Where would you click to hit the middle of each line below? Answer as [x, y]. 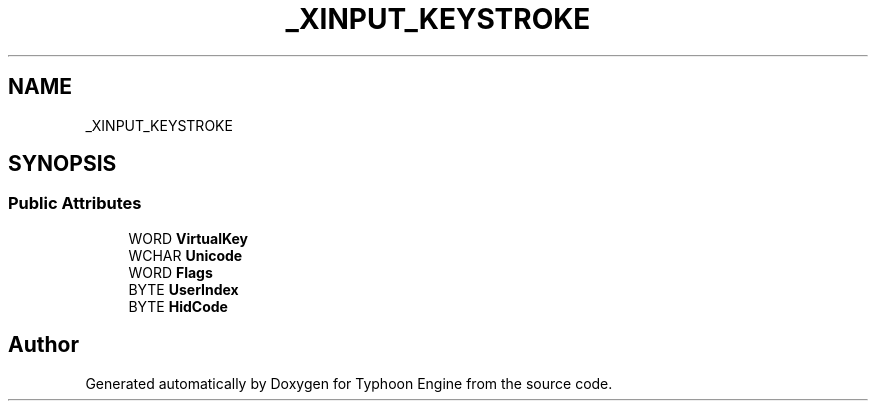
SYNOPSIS [62, 164]
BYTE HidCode [178, 306]
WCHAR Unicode [185, 255]
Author [43, 345]
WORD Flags [170, 272]
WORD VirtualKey [188, 238]
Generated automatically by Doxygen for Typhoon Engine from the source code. [349, 383]
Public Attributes [75, 203]
